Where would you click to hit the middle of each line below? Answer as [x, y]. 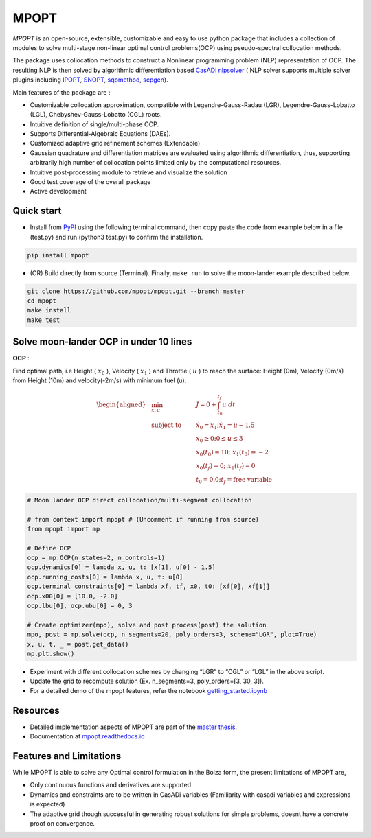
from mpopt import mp [64, 529]
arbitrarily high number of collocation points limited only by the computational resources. [156, 163]
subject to [167, 425]
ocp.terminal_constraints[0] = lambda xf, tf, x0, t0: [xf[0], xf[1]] [149, 586]
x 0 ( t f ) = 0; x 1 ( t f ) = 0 [226, 467]
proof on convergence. [63, 823]
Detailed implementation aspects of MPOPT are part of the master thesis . [133, 727]
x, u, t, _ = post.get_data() [78, 644]
